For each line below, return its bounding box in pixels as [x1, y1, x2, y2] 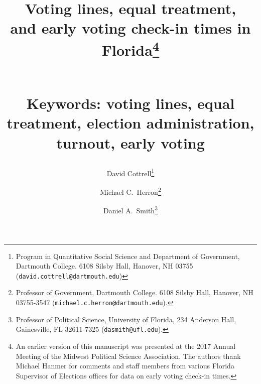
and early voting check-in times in [10, 18, 251, 38]
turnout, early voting [56, 132, 205, 153]
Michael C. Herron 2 [100, 185, 161, 197]
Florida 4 [101, 37, 160, 60]
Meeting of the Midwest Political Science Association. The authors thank [16, 350, 241, 361]
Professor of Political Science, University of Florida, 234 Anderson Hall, [16, 314, 236, 324]
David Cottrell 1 [106, 166, 155, 178]
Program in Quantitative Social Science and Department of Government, [16, 250, 240, 261]
